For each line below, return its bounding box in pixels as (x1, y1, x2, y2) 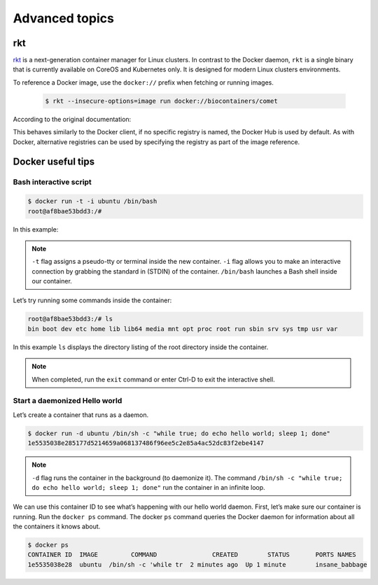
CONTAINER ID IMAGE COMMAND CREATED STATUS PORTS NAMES (27, 551, 356, 559)
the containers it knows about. (13, 522, 101, 531)
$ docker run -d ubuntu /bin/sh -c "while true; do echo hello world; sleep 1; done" (27, 429, 330, 437)
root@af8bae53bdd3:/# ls (27, 315, 113, 323)
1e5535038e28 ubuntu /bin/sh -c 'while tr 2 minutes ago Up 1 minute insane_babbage (27, 561, 367, 568)
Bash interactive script (13, 177, 92, 187)
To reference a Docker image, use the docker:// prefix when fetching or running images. (13, 78, 274, 87)
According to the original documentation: (13, 115, 132, 123)
